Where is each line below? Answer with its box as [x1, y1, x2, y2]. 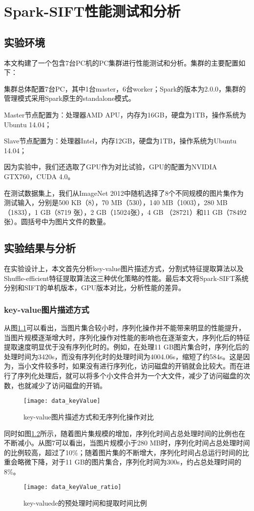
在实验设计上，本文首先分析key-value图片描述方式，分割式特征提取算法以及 [4, 263, 244, 274]
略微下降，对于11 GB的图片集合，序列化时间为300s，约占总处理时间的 [17, 457, 242, 467]
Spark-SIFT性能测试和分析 [4, 1, 181, 21]
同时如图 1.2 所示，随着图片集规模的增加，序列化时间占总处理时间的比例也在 [4, 428, 245, 438]
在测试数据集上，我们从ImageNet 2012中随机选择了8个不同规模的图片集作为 [4, 187, 244, 198]
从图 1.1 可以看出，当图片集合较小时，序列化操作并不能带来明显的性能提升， [4, 323, 245, 333]
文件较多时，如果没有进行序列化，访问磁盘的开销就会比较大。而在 [31, 361, 243, 371]
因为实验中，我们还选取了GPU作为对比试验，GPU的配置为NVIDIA [4, 162, 217, 172]
